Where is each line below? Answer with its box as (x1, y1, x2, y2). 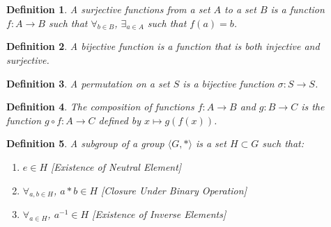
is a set (195, 136, 226, 151)
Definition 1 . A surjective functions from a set (6, 2, 210, 16)
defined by (98, 112, 141, 127)
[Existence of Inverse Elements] (92, 207, 226, 221)
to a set (224, 2, 256, 16)
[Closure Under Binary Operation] (101, 183, 247, 197)
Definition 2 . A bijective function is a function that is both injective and (6, 39, 320, 53)
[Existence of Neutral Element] (51, 159, 182, 174)
